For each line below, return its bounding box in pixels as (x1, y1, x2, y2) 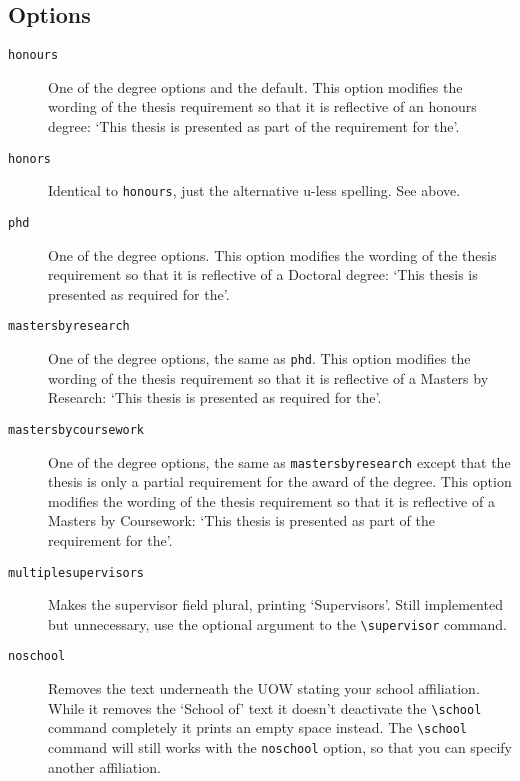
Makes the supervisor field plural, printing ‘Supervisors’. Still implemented (48, 594, 503, 615)
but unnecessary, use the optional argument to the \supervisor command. (48, 613, 508, 634)
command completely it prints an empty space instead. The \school (48, 717, 468, 738)
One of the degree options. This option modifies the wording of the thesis (48, 244, 497, 265)
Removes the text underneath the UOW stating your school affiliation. (48, 678, 480, 699)
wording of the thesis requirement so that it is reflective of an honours (48, 96, 477, 117)
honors (8, 151, 51, 166)
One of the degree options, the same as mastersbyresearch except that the (48, 451, 511, 472)
